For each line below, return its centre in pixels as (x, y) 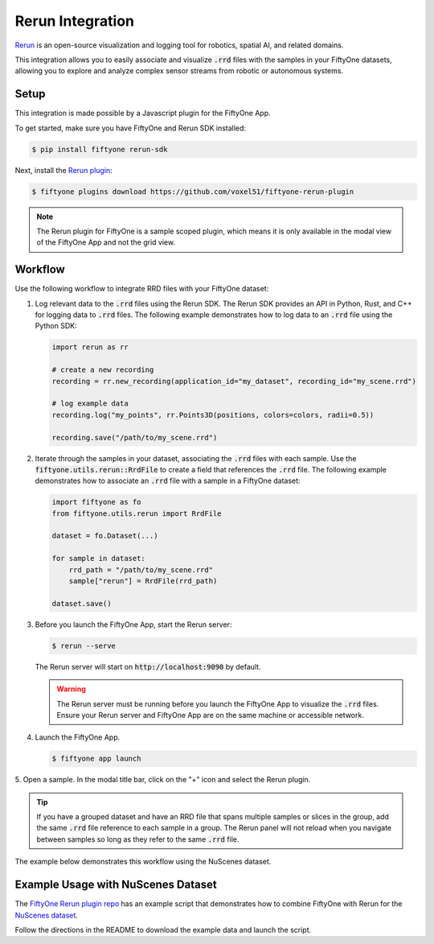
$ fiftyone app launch (96, 759)
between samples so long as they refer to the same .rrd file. (138, 839)
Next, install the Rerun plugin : (63, 170)
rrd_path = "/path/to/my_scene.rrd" (141, 570)
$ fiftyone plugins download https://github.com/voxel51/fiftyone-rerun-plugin (193, 192)
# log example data (90, 404)
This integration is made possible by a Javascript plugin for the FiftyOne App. (143, 113)
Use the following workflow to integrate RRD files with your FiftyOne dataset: (142, 289)
